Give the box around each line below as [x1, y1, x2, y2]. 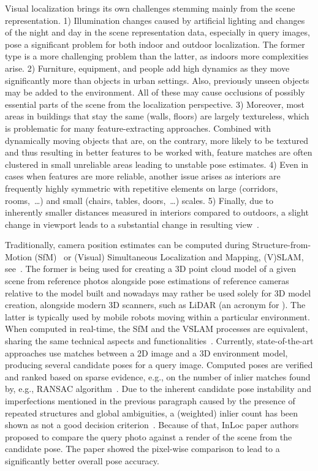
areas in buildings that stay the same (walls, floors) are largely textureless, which [5, 110, 309, 122]
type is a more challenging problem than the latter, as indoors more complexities [5, 50, 309, 62]
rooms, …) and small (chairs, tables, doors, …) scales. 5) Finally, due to [5, 194, 274, 206]
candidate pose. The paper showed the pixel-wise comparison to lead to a [5, 442, 280, 455]
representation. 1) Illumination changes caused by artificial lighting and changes [5, 13, 305, 26]
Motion [5, 250, 32, 263]
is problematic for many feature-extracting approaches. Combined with [5, 121, 271, 134]
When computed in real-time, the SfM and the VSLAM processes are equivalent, [5, 322, 308, 335]
